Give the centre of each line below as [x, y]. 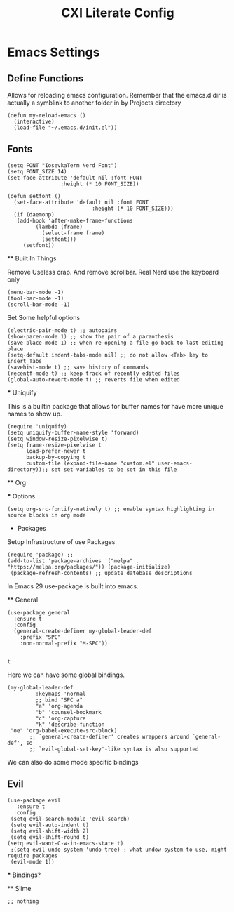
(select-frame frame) [73, 233]
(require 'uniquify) [37, 426]
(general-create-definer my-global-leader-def [83, 631]
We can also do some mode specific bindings [73, 762]
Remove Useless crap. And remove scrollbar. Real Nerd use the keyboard [113, 272]
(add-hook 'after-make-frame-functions [75, 220]
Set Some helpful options [44, 317]
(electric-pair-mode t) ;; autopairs [62, 330]
